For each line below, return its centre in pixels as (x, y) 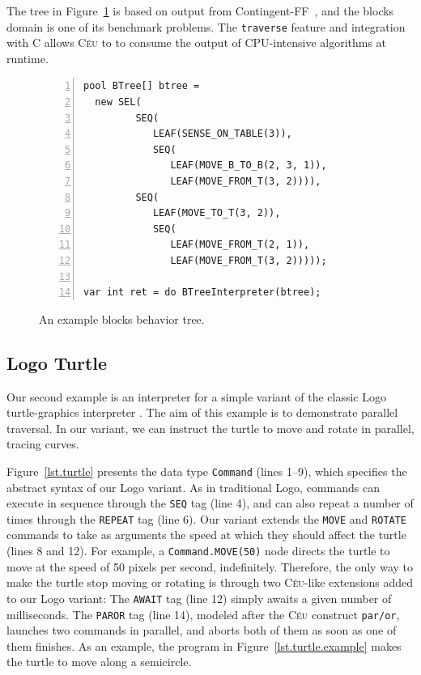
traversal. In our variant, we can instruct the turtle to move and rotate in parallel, (210, 428)
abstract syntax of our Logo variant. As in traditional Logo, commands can (193, 487)
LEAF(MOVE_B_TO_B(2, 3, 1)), (249, 166)
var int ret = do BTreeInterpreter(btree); (202, 293)
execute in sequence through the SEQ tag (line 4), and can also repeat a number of (210, 503)
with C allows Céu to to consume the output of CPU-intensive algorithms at (197, 42)
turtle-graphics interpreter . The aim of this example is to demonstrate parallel (202, 412)
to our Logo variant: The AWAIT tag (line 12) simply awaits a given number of (199, 598)
